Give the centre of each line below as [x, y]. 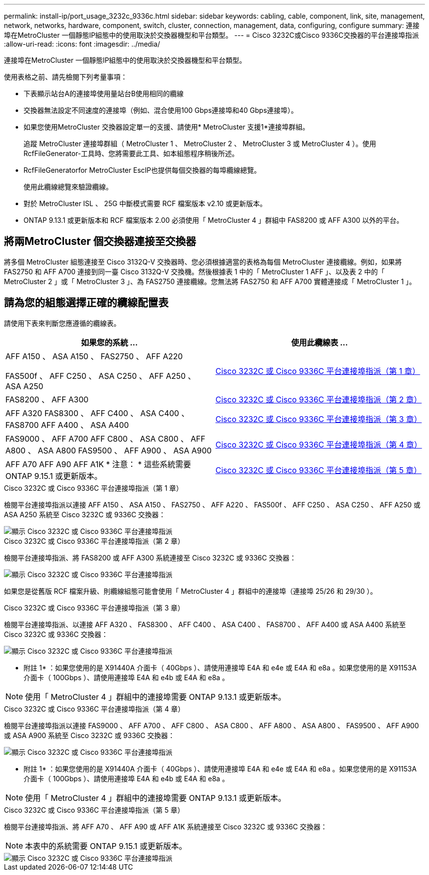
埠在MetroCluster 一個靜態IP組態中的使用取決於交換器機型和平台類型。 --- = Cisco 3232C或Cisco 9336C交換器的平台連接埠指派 [212, 35]
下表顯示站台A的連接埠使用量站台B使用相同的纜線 [104, 93]
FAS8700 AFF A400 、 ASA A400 [67, 425]
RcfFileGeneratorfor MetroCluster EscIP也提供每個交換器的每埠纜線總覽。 [142, 170]
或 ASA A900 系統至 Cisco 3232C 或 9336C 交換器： [89, 735]
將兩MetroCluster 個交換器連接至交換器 [100, 241]
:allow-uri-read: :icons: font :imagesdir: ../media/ [82, 44]
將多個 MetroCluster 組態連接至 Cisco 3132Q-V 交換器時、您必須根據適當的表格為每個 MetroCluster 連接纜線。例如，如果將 [203, 262]
